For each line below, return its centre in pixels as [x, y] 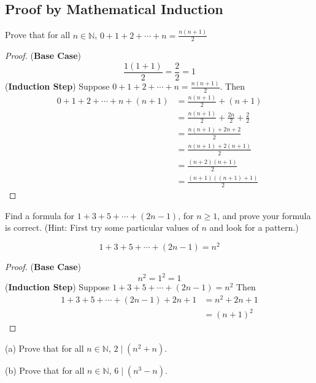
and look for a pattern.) [254, 227]
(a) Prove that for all [44, 348]
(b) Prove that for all [45, 370]
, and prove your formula [264, 215]
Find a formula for [40, 215]
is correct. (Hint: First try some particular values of [102, 227]
